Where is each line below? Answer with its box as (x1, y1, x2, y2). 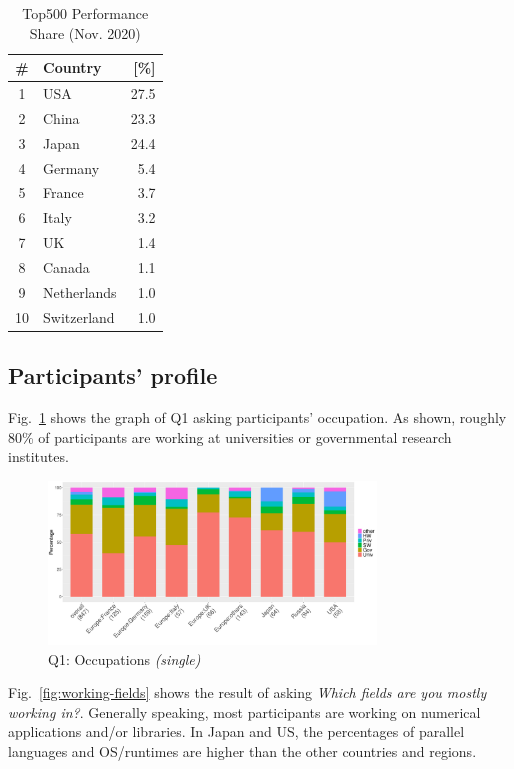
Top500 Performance (22, 3, 149, 23)
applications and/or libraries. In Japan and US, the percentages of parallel (8, 721, 465, 742)
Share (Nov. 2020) (29, 22, 141, 43)
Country (43, 57, 102, 78)
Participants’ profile (8, 360, 218, 391)
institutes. (8, 446, 69, 467)
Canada (43, 256, 90, 277)
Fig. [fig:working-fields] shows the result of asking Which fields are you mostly (8, 682, 487, 703)
